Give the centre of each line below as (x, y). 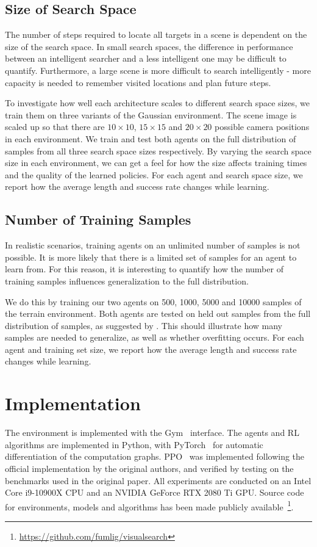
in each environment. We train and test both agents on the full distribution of (151, 138)
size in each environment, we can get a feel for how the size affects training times (156, 163)
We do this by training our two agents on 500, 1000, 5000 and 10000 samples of (153, 301)
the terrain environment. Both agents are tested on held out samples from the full (158, 313)
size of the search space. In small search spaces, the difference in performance (149, 46)
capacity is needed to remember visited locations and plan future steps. (138, 82)
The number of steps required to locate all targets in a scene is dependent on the (156, 34)
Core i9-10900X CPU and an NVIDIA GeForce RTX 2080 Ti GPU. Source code (155, 492)
